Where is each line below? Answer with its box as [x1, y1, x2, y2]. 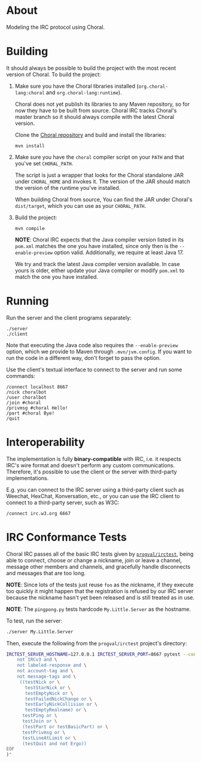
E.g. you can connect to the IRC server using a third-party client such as [6, 486, 184, 493]
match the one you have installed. [14, 273, 99, 280]
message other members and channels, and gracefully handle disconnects [6, 563, 191, 570]
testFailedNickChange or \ [25, 696, 93, 702]
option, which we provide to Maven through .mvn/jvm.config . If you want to [6, 348, 192, 355]
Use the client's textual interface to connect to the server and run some [6, 366, 182, 373]
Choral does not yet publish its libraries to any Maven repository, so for [14, 100, 190, 108]
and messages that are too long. [6, 569, 86, 577]
